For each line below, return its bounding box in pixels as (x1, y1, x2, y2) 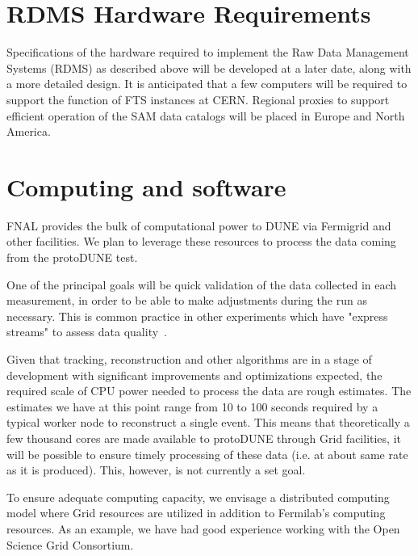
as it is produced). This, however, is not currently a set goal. (6, 461, 306, 478)
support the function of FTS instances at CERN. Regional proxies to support (6, 91, 390, 107)
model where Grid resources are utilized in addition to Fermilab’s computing (6, 504, 386, 521)
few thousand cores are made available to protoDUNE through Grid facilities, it (6, 429, 401, 446)
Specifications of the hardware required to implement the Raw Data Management (6, 44, 409, 61)
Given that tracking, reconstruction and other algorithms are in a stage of (6, 350, 372, 367)
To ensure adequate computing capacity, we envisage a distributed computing (6, 488, 390, 505)
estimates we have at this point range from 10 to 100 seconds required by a (6, 398, 378, 415)
